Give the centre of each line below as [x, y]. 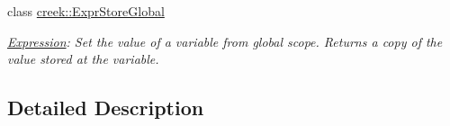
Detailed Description [106, 108]
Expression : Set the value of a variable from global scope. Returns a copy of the [225, 41]
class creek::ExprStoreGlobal [86, 11]
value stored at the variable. [83, 59]
